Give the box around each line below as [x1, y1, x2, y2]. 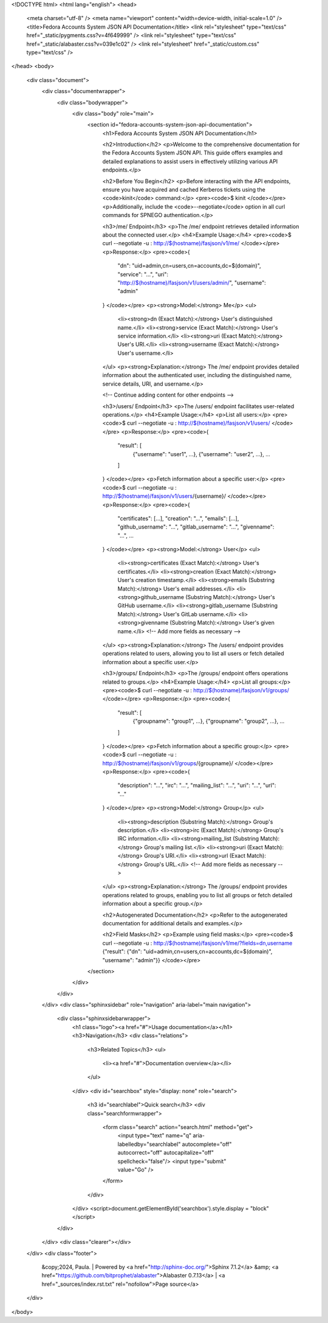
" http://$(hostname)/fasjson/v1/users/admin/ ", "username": [117, 279, 267, 286]
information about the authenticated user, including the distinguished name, [102, 372, 292, 379]
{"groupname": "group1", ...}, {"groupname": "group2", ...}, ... [132, 718, 285, 725]
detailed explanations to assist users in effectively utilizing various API [102, 158, 278, 165]
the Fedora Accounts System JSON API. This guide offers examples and [102, 149, 283, 156]
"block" [250, 1205, 270, 1212]
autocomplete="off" [182, 1141, 232, 1148]
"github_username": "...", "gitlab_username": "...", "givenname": [117, 523, 275, 530]
